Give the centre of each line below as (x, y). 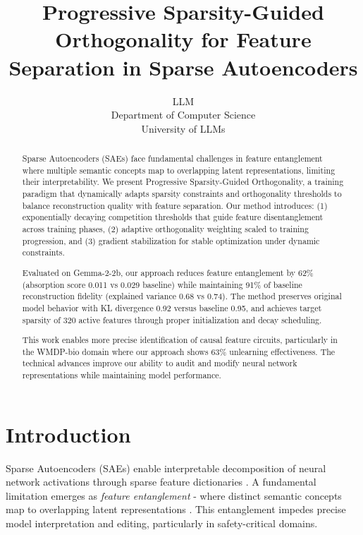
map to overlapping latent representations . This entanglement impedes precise (176, 509)
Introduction (68, 434)
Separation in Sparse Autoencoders (183, 67)
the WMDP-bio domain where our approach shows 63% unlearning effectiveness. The (179, 351)
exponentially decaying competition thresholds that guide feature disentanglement (173, 217)
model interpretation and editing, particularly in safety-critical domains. (162, 523)
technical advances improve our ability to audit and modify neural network (160, 363)
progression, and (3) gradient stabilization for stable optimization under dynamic (171, 240)
